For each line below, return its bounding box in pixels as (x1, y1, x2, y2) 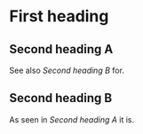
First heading (9, 6, 109, 27)
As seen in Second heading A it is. (9, 114, 135, 125)
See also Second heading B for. (9, 65, 124, 75)
